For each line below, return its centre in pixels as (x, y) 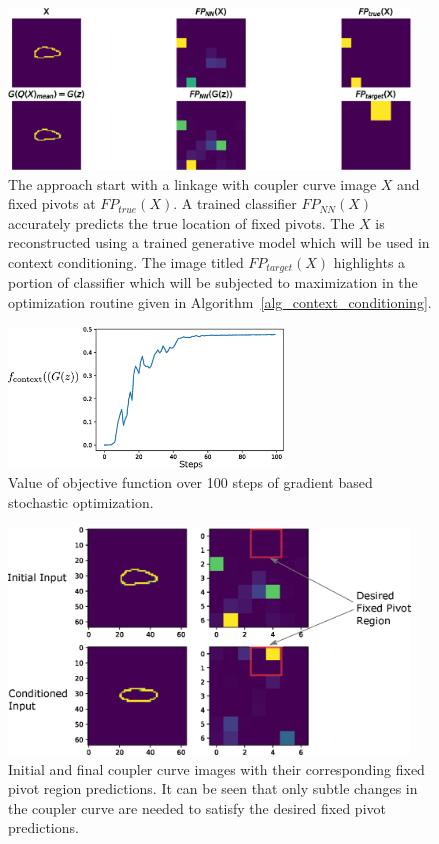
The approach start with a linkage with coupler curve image (192, 183)
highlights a (369, 262)
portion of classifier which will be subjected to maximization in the (213, 282)
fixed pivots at (52, 203)
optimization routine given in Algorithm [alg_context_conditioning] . (220, 302)
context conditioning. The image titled (126, 262)
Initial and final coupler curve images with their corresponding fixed (216, 768)
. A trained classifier (235, 203)
